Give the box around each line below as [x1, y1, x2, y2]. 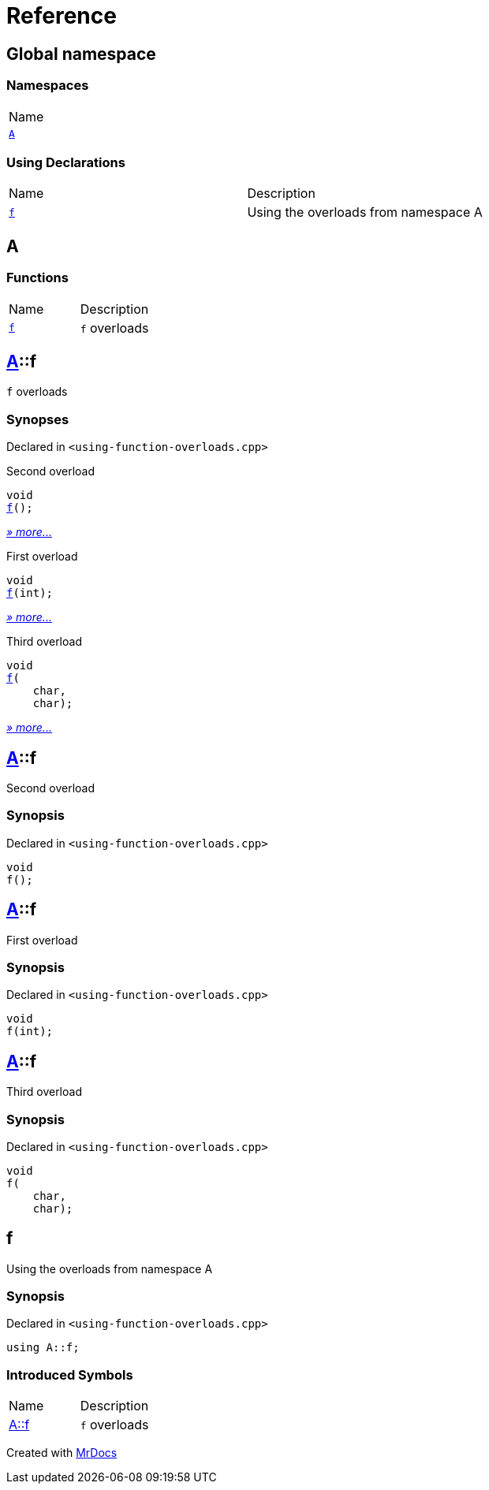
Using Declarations [6, 154, 125, 170]
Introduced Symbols [6, 1366, 133, 1383]
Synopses [6, 411, 69, 427]
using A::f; [6, 1341, 80, 1354]
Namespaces [6, 77, 89, 94]
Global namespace [6, 43, 156, 64]
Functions [6, 270, 69, 286]
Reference [6, 2, 117, 29]
